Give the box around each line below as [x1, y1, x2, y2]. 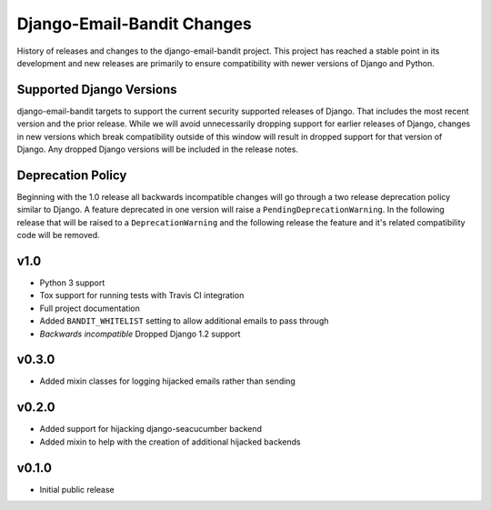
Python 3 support [39, 277, 105, 288]
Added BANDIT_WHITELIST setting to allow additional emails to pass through [39, 315, 329, 326]
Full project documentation [39, 303, 140, 314]
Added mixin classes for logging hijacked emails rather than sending [39, 375, 296, 386]
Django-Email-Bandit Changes [16, 14, 252, 34]
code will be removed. [16, 230, 100, 241]
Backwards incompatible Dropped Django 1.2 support [39, 328, 241, 339]
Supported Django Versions [16, 82, 177, 97]
